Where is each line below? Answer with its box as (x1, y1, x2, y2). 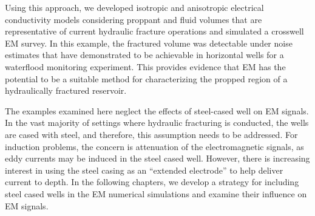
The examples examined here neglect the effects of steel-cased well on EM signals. (5, 104, 309, 117)
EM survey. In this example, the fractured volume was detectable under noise (5, 36, 293, 49)
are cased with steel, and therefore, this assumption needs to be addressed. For (5, 128, 298, 140)
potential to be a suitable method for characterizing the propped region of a (5, 72, 288, 85)
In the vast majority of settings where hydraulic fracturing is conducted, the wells (5, 116, 309, 129)
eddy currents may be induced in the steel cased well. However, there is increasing (5, 152, 310, 165)
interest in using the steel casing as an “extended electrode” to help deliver (5, 163, 283, 176)
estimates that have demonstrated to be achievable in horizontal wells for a (5, 48, 284, 61)
